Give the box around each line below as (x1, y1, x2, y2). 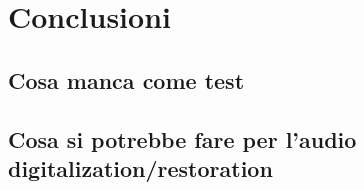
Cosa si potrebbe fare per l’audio (8, 123, 357, 154)
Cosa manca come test (8, 64, 245, 95)
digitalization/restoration (8, 152, 273, 183)
